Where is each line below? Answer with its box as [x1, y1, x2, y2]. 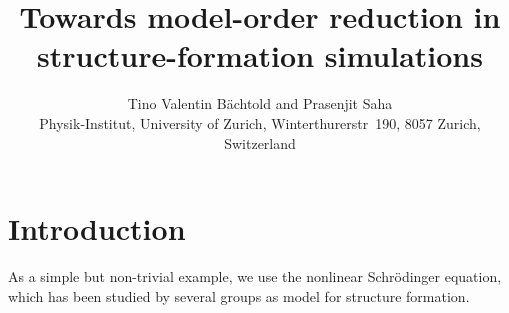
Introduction [8, 208, 186, 249]
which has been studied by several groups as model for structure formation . [8, 285, 470, 306]
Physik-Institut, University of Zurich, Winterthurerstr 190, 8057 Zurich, [39, 112, 481, 133]
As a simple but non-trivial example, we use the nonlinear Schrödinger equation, [8, 266, 502, 287]
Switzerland [224, 132, 296, 153]
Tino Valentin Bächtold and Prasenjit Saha [127, 93, 393, 114]
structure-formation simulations [37, 35, 483, 76]
